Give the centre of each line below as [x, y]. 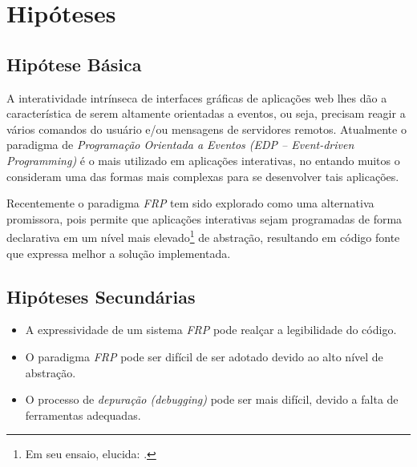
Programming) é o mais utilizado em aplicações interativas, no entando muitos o [203, 160]
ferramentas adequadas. [83, 415]
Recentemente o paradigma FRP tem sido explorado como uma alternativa [190, 203]
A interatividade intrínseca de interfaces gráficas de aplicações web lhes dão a [197, 97]
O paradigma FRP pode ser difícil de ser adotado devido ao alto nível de [204, 356]
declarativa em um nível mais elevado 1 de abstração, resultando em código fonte [203, 236]
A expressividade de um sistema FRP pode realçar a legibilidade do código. [211, 330]
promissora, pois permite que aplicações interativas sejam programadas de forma [204, 218]
